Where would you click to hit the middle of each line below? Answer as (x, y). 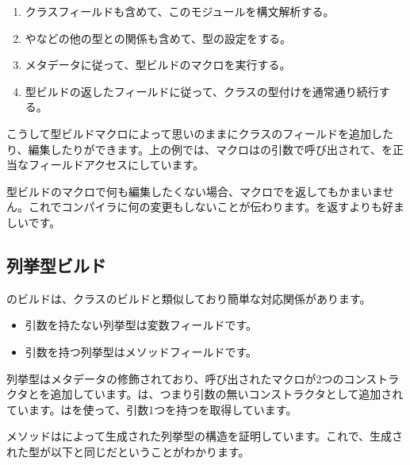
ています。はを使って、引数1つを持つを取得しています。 (152, 409)
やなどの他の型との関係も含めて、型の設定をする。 (158, 38)
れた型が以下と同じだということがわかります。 (128, 451)
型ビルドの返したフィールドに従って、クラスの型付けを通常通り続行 (202, 91)
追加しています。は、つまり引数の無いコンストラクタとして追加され (227, 394)
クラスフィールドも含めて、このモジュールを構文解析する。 (180, 11)
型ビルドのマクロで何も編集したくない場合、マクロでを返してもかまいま (195, 191)
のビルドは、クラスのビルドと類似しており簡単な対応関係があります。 (189, 298)
